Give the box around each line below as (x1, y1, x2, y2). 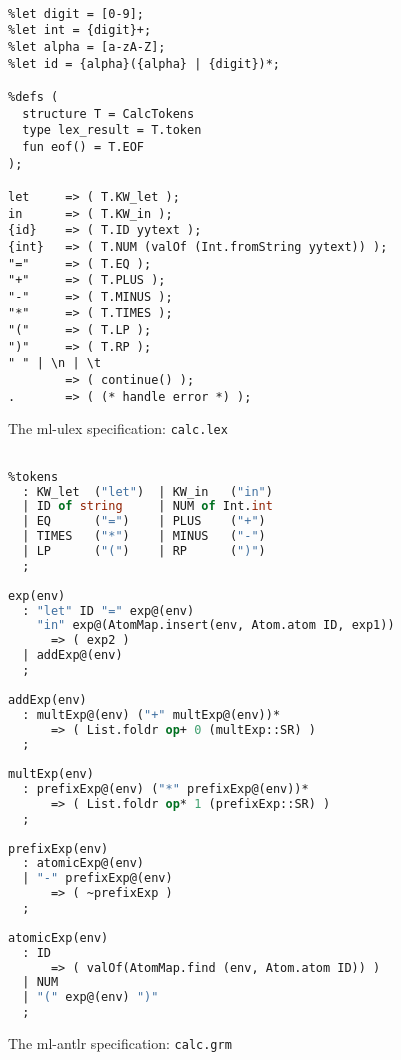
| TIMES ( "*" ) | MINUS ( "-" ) (22, 529, 266, 544)
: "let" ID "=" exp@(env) (22, 603, 195, 618)
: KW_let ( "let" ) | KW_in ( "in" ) (22, 484, 273, 499)
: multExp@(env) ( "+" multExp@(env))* (22, 707, 281, 722)
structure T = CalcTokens (22, 106, 195, 121)
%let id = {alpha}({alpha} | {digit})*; (8, 56, 281, 71)
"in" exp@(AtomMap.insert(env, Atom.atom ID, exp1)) (36, 618, 395, 633)
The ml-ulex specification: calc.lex (8, 418, 228, 439)
